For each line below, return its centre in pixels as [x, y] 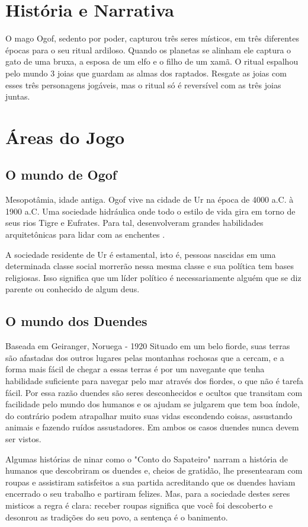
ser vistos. [23, 438]
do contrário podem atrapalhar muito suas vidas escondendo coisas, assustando [149, 415]
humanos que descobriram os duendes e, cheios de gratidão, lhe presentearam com [154, 470]
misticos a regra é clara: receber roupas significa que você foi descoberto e [139, 505]
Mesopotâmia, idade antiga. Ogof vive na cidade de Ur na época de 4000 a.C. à [150, 199]
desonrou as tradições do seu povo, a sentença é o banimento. [117, 517]
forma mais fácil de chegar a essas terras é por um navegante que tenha [135, 369]
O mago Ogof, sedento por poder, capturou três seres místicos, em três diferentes [152, 38]
